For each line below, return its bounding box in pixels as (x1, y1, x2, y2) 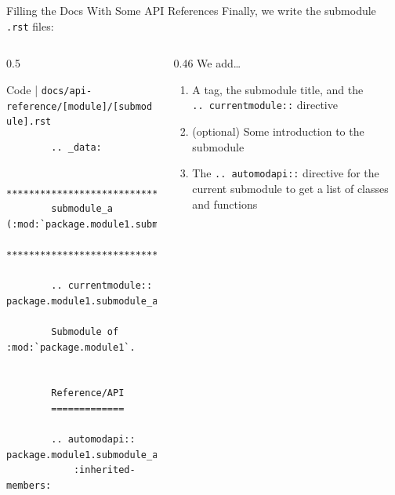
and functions (192, 195, 258, 212)
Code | (6, 81, 38, 97)
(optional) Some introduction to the (192, 123, 364, 140)
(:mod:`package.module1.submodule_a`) (6, 218, 208, 230)
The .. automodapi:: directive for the (192, 165, 379, 181)
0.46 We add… (173, 55, 241, 71)
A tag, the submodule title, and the (192, 81, 364, 97)
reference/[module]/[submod (6, 100, 153, 112)
